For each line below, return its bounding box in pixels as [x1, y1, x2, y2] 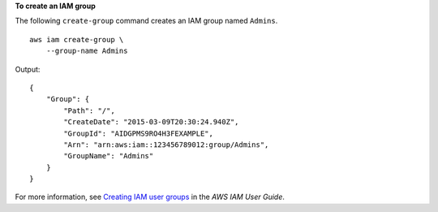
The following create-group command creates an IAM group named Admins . [15, 16, 278, 26]
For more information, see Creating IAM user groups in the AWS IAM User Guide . [15, 192, 286, 202]
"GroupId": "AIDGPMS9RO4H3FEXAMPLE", [63, 128, 214, 138]
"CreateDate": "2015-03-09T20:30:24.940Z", [63, 118, 239, 127]
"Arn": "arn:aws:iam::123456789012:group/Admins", [63, 140, 269, 149]
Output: [15, 64, 41, 74]
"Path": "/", [63, 106, 115, 115]
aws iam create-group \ [29, 35, 124, 44]
